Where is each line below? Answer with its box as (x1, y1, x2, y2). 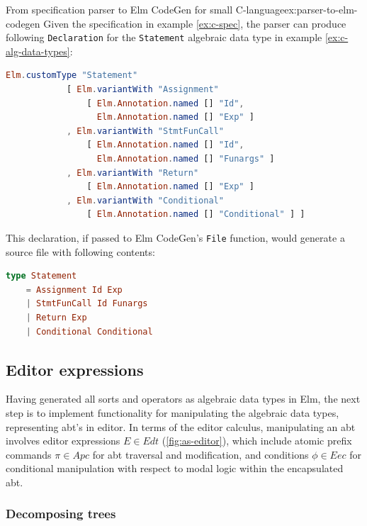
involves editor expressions (6, 433, 120, 448)
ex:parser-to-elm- (284, 2, 358, 16)
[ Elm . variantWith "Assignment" (66, 84, 219, 95)
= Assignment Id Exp (26, 284, 123, 295)
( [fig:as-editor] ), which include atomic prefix (162, 433, 352, 448)
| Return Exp (26, 313, 87, 323)
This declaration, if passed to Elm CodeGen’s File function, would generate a (6, 230, 345, 245)
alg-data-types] (6, 43, 70, 58)
